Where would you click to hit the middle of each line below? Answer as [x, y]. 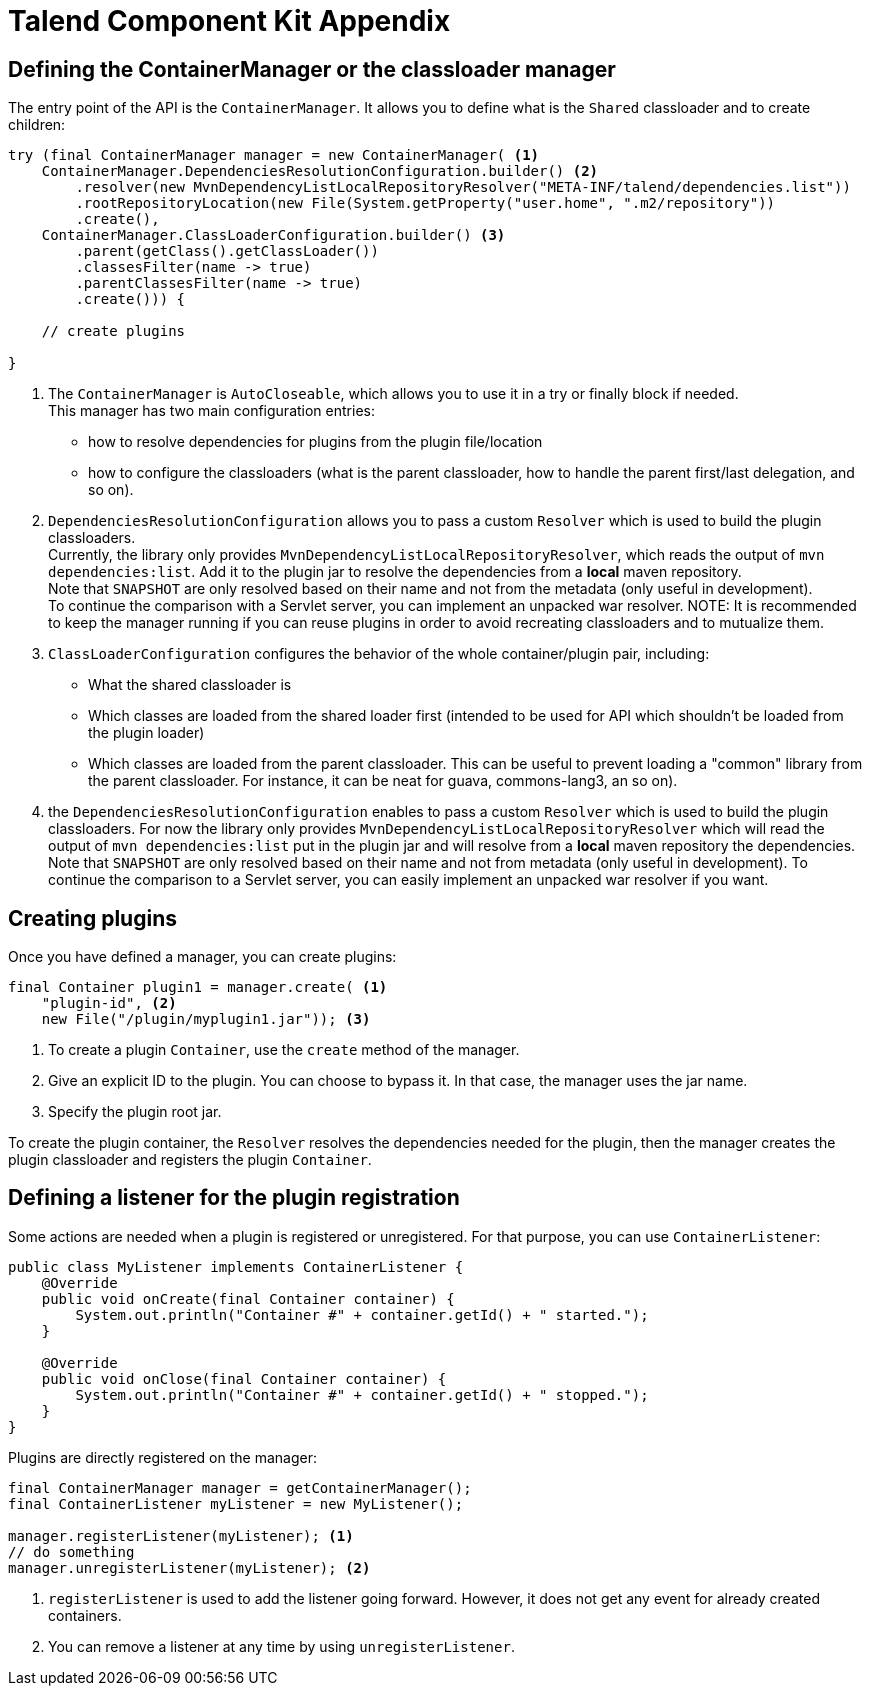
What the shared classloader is [190, 685]
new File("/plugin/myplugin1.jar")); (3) [206, 1019]
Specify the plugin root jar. [135, 1112]
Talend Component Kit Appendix [229, 21]
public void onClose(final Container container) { [244, 1378]
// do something [71, 1551]
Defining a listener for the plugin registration [234, 1198]
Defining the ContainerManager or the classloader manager [312, 69]
